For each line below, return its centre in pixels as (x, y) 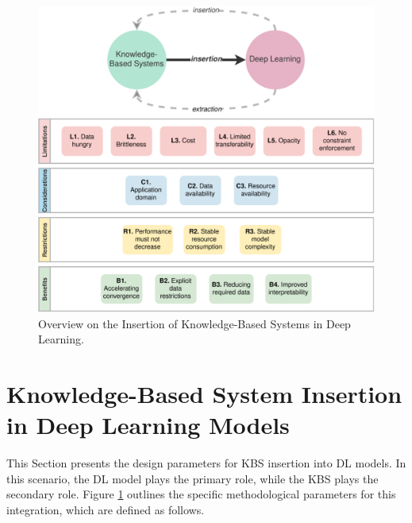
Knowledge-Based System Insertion (204, 394)
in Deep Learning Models (148, 425)
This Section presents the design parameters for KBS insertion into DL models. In (206, 463)
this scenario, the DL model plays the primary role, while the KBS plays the (193, 478)
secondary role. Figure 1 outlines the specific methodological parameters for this (201, 494)
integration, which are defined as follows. (106, 509)
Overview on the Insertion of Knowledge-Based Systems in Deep (194, 323)
